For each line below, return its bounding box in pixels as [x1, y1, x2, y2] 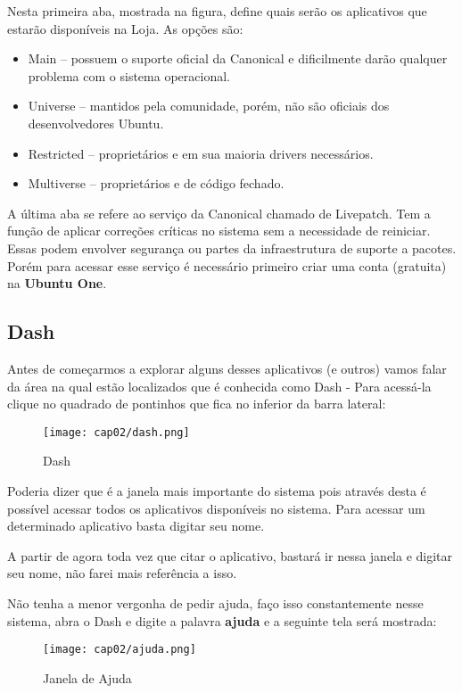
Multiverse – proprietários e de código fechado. [28, 174, 285, 193]
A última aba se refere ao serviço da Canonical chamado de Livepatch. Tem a [7, 203, 431, 222]
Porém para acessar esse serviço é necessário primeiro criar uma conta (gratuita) [7, 256, 447, 275]
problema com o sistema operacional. [28, 66, 230, 85]
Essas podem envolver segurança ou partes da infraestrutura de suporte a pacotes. [7, 238, 457, 257]
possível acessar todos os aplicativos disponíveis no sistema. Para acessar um [7, 499, 425, 517]
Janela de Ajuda [43, 668, 132, 687]
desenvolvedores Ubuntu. [28, 113, 164, 132]
